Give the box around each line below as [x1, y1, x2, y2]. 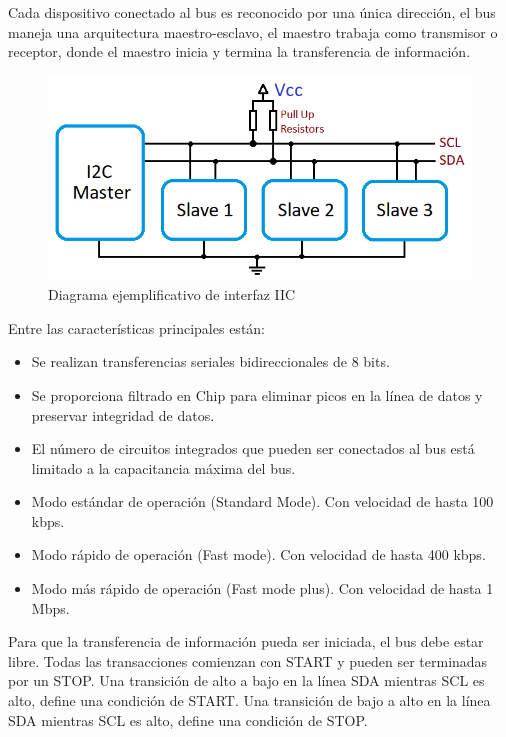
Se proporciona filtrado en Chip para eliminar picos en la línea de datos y [31, 384, 483, 405]
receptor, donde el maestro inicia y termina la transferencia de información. [8, 41, 471, 62]
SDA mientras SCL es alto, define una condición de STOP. [8, 709, 368, 730]
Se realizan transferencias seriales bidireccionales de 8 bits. [31, 351, 390, 372]
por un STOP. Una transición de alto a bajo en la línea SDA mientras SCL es [8, 670, 485, 691]
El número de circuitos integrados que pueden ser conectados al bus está [31, 438, 475, 459]
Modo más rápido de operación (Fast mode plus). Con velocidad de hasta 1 [31, 578, 494, 599]
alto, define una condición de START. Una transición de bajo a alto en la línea [8, 690, 491, 711]
